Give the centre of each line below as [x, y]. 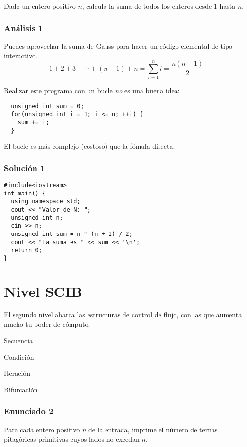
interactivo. [21, 55]
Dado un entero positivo [40, 6]
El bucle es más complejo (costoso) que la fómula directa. [89, 146]
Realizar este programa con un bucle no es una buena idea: [92, 90]
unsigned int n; [37, 218]
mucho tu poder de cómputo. [47, 324]
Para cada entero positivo [42, 429]
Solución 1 [25, 167]
